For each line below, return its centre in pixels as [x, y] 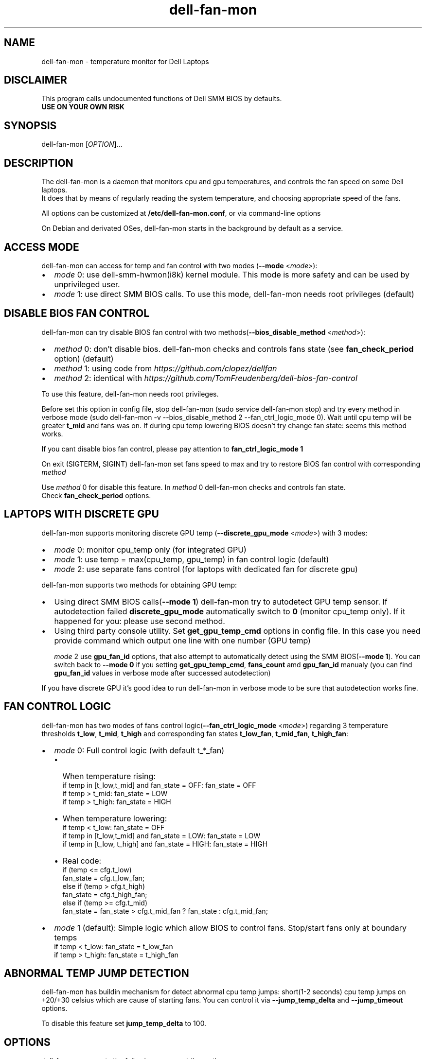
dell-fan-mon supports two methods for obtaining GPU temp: [139, 585]
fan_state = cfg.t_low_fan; [104, 878]
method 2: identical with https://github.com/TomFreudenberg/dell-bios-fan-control [206, 378]
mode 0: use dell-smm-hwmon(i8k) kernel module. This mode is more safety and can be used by [232, 274]
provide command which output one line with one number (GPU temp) [182, 640]
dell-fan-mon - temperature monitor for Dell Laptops [125, 61]
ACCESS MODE [42, 247]
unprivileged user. [87, 284]
